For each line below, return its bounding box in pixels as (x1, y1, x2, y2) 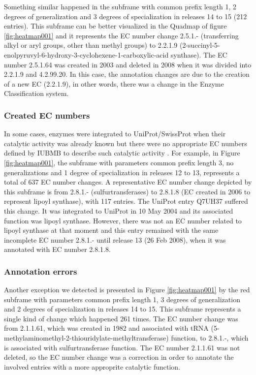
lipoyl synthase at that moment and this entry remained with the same (4, 225, 219, 235)
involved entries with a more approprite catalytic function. (4, 361, 181, 372)
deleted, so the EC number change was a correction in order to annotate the (4, 352, 234, 362)
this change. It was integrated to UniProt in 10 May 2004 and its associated (4, 205, 233, 216)
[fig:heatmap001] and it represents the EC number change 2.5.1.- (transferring (4, 30, 239, 40)
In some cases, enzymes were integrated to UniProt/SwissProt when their (4, 128, 226, 139)
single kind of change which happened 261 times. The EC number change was (4, 313, 238, 323)
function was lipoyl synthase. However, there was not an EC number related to (4, 215, 242, 225)
